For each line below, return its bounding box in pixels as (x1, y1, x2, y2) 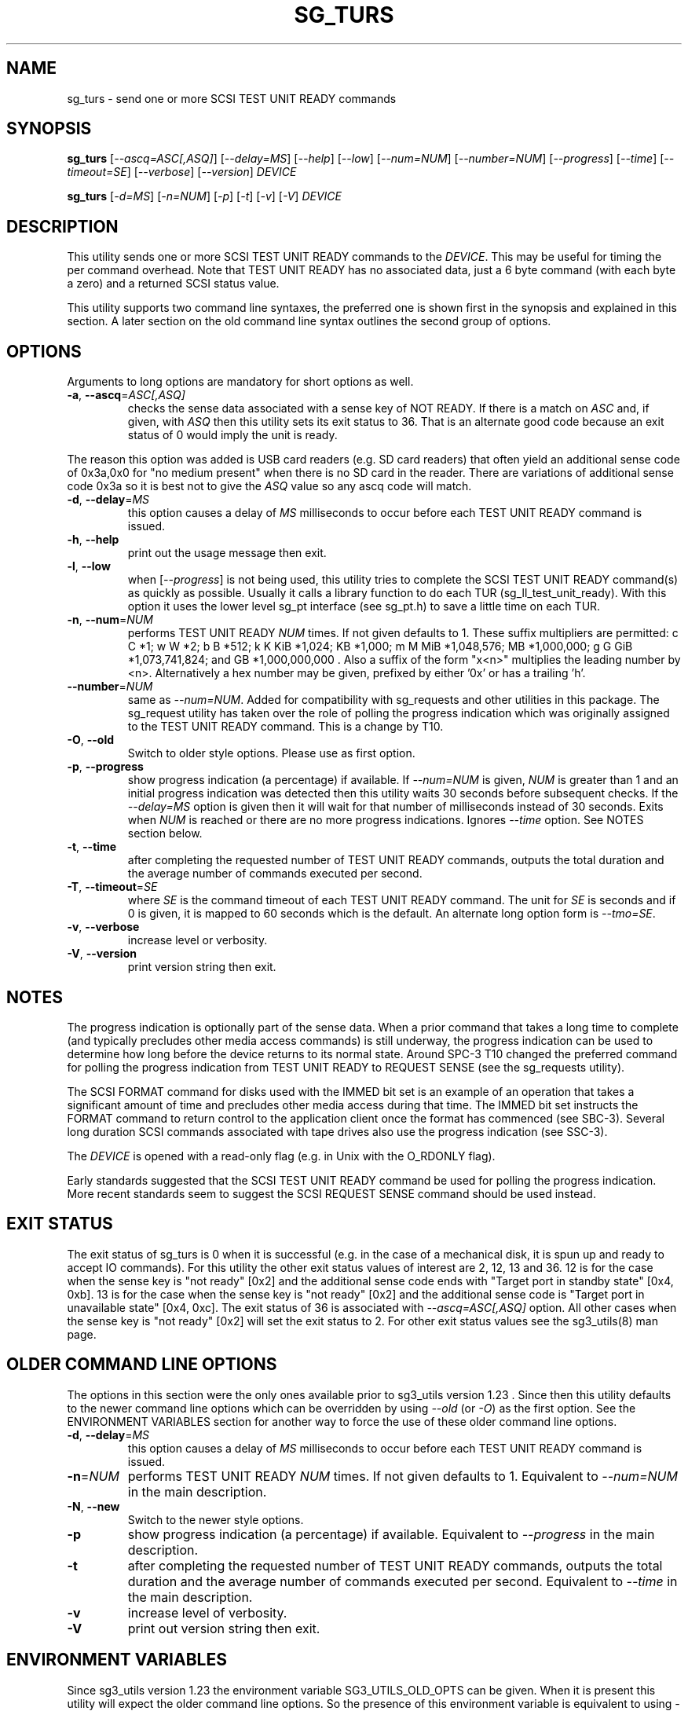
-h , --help (67, 533, 119, 547)
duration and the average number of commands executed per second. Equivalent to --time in (127, 1573, 678, 1589)
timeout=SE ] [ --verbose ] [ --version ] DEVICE (67, 165, 297, 179)
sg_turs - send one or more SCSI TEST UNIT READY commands (67, 91, 397, 105)
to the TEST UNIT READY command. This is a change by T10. (127, 720, 444, 734)
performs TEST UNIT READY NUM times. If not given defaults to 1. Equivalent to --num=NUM (127, 1467, 678, 1484)
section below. (127, 826, 203, 841)
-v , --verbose (67, 920, 140, 934)
